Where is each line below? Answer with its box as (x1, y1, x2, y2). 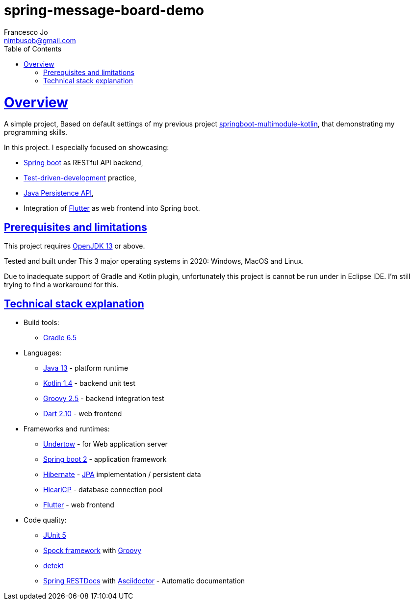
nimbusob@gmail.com (4, 36, 76, 45)
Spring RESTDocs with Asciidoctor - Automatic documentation (43, 576, 245, 585)
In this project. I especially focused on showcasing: (4, 143, 169, 152)
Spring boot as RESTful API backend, (24, 158, 143, 167)
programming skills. (4, 128, 68, 137)
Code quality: (24, 515, 67, 524)
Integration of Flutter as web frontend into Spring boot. (24, 204, 200, 213)
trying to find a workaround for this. (4, 280, 119, 289)
